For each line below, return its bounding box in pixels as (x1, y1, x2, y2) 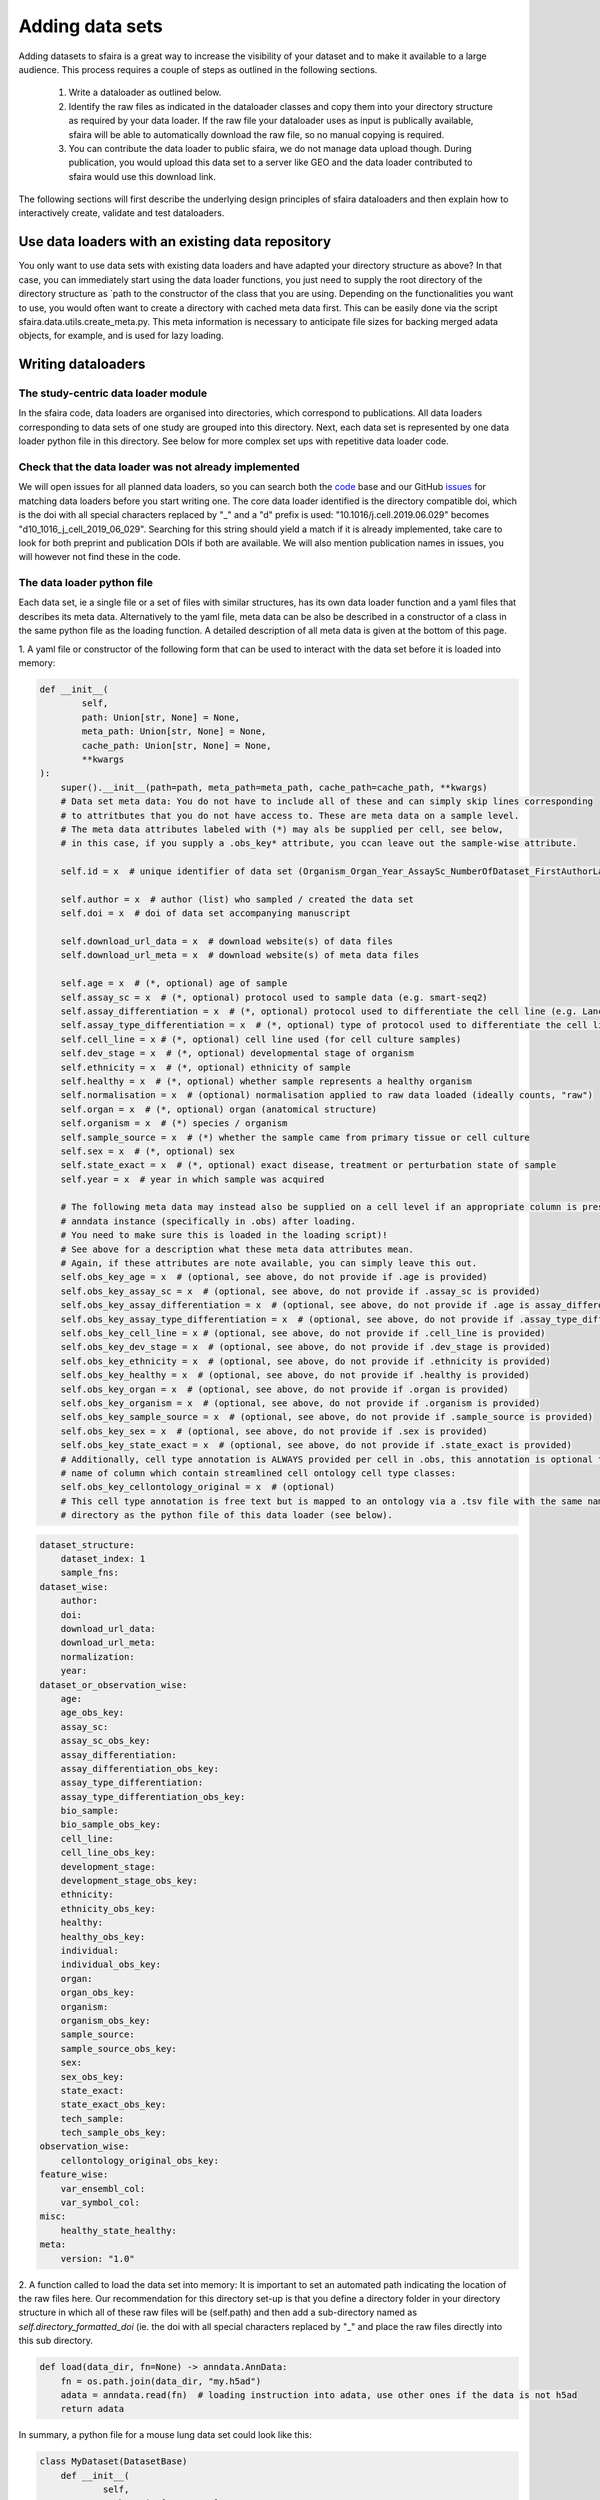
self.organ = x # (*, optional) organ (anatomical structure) (60, 1103, 378, 1115)
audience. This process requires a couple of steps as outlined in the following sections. (18, 63, 378, 75)
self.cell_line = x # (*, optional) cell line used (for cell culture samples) (60, 1033, 462, 1045)
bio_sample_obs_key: (60, 1819, 162, 1830)
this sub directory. (18, 2335, 94, 2347)
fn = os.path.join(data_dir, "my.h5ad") (60, 2375, 262, 2387)
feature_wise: (39, 2169, 109, 2180)
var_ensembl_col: (60, 2183, 146, 2194)
